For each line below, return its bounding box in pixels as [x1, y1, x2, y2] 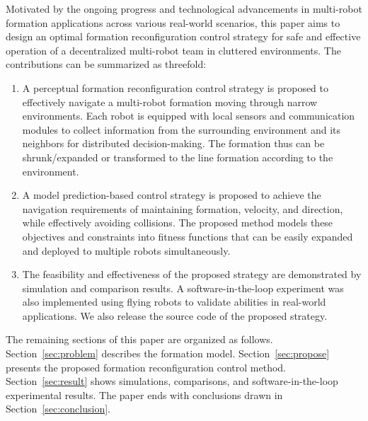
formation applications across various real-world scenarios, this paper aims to [6, 15, 340, 30]
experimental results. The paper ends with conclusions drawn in [6, 387, 283, 402]
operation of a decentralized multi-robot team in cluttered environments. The [6, 42, 341, 57]
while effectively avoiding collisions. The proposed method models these [22, 215, 333, 230]
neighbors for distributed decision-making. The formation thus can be [22, 136, 325, 151]
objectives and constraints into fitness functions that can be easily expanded [22, 229, 353, 243]
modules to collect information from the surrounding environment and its [22, 122, 341, 137]
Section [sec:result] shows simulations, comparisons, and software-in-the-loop [6, 374, 338, 388]
